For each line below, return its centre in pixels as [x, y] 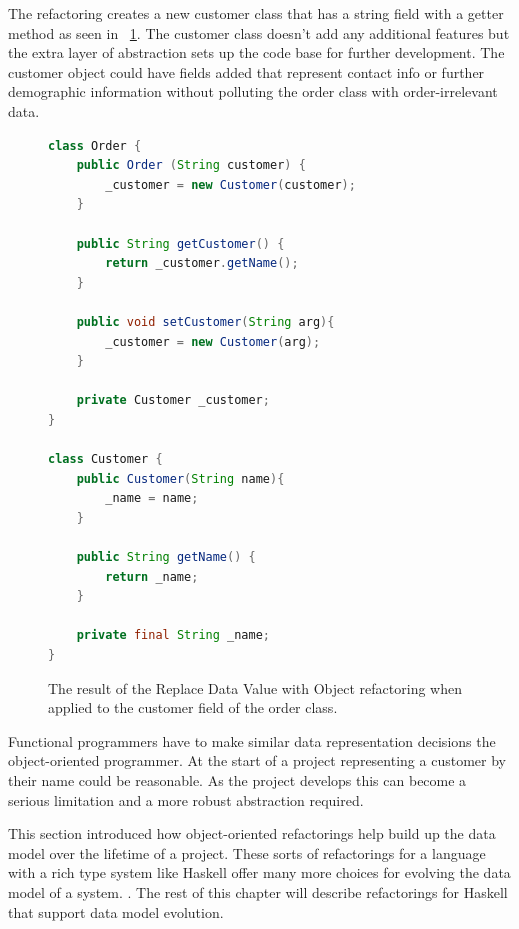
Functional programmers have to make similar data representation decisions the [252, 740]
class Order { [95, 145]
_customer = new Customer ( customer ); [230, 184]
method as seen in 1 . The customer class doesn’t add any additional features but [259, 32]
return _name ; [152, 576]
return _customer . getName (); [202, 263]
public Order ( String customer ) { [191, 165]
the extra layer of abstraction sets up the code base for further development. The [256, 52]
